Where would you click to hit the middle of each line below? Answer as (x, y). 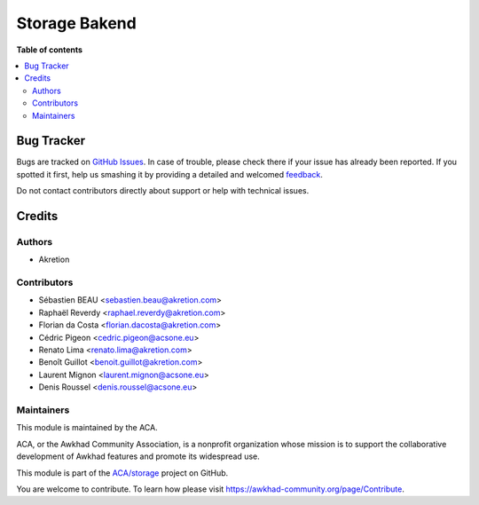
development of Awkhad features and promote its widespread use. (138, 456)
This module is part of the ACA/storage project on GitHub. (122, 473)
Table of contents (50, 50)
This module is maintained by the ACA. (87, 428)
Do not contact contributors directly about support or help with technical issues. (163, 191)
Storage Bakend (76, 23)
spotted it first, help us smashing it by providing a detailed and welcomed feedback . (170, 174)
